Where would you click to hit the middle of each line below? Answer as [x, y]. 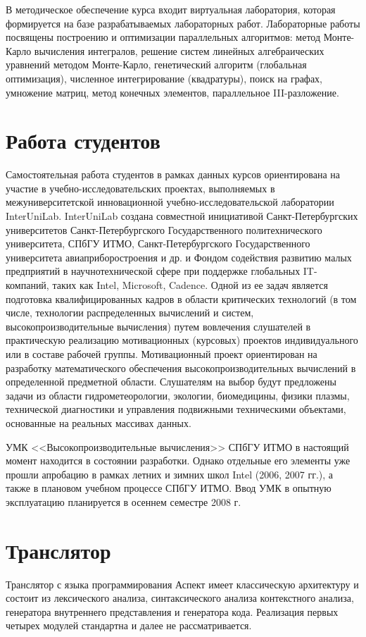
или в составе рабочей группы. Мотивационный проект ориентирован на [162, 354]
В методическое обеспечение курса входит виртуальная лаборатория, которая [171, 9]
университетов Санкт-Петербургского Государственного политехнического [164, 229]
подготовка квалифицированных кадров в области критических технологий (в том [181, 298]
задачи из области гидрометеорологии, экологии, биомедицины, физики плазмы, [178, 395]
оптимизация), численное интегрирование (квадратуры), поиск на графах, [164, 78]
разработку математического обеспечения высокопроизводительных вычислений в [181, 367]
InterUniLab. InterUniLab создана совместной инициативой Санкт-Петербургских [182, 216]
